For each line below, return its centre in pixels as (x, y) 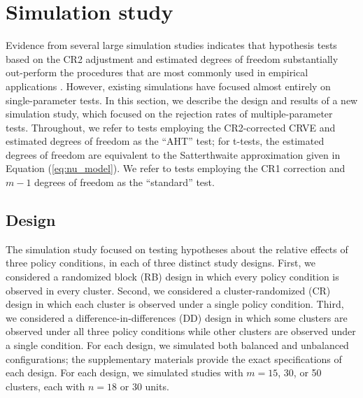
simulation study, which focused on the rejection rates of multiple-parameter (169, 114)
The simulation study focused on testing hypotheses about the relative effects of (177, 249)
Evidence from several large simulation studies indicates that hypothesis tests (171, 45)
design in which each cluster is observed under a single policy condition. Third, (175, 304)
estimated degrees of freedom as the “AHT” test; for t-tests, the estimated (165, 141)
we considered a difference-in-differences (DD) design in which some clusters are (177, 317)
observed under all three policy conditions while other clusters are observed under (181, 331)
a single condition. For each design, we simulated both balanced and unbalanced (177, 345)
